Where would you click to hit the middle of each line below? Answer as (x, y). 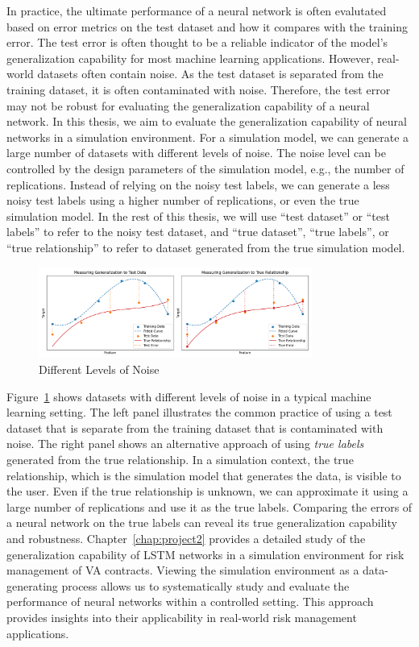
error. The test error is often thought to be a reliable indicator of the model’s (197, 42)
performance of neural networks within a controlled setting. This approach (190, 601)
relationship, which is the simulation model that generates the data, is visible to (204, 475)
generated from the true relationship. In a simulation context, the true (180, 459)
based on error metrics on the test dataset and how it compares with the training (207, 26)
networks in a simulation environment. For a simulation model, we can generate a (208, 137)
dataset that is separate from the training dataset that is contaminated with (195, 427)
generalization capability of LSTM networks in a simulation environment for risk (205, 554)
